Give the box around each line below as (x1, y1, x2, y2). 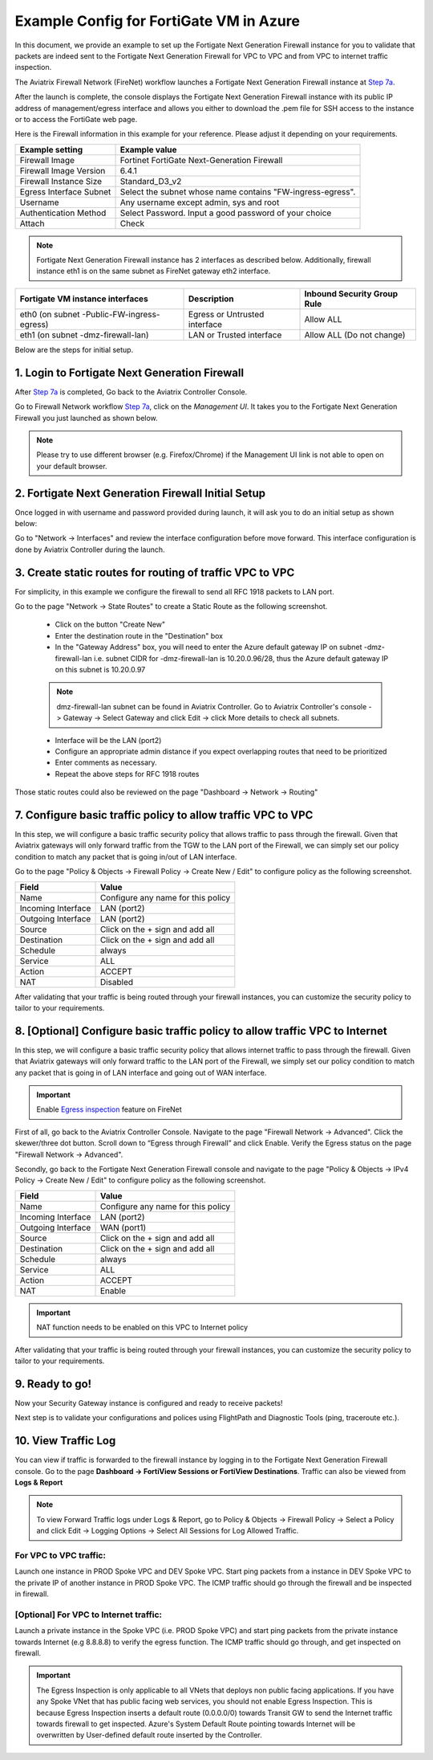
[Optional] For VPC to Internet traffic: (14, 1609, 163, 1620)
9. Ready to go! (14, 1377, 92, 1390)
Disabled (99, 976, 134, 987)
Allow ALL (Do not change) (304, 329, 406, 341)
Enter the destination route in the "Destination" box (55, 631, 224, 640)
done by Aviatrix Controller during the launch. (14, 545, 165, 554)
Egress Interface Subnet (19, 186, 111, 197)
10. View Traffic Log (14, 1434, 116, 1448)
